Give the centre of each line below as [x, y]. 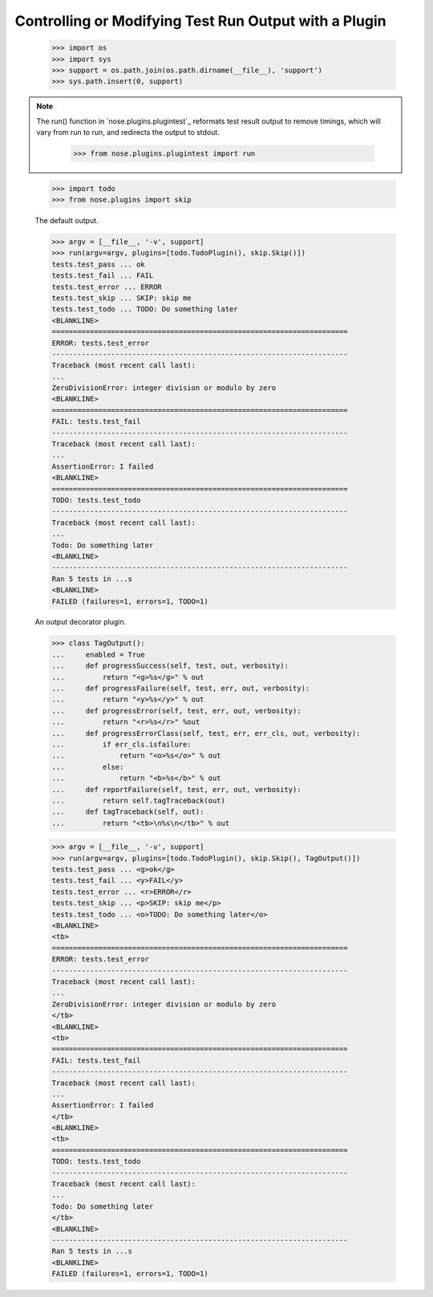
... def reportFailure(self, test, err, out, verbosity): [176, 789]
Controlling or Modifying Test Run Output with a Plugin [200, 21]
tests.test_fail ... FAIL [103, 276]
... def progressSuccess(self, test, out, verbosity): [170, 666]
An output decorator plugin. [81, 622]
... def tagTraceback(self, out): [128, 812]
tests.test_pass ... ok [99, 264]
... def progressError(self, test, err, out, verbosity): [176, 711]
